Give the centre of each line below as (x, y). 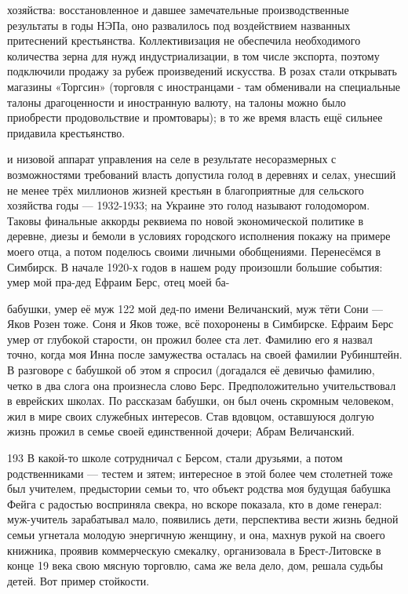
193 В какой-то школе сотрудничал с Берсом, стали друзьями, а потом (175, 458)
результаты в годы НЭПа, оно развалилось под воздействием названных (179, 25)
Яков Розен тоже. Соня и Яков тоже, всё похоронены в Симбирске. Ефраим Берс (200, 324)
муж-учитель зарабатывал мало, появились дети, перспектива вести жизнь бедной (203, 519)
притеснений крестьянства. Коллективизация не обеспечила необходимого (184, 40)
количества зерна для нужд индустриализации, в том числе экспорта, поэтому (193, 55)
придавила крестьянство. (66, 132)
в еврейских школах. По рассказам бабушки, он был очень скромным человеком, (200, 401)
